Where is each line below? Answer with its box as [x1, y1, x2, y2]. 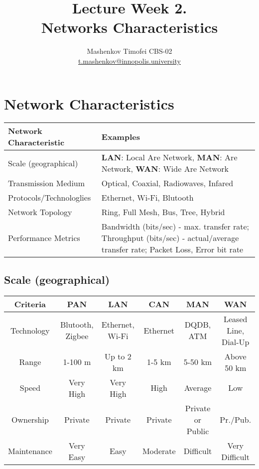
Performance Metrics [8, 232, 80, 244]
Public [186, 425, 209, 437]
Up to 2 [104, 350, 131, 362]
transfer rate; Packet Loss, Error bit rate [101, 243, 244, 255]
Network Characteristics [4, 93, 174, 114]
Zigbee [65, 330, 89, 342]
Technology [10, 324, 50, 336]
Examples [101, 130, 140, 142]
